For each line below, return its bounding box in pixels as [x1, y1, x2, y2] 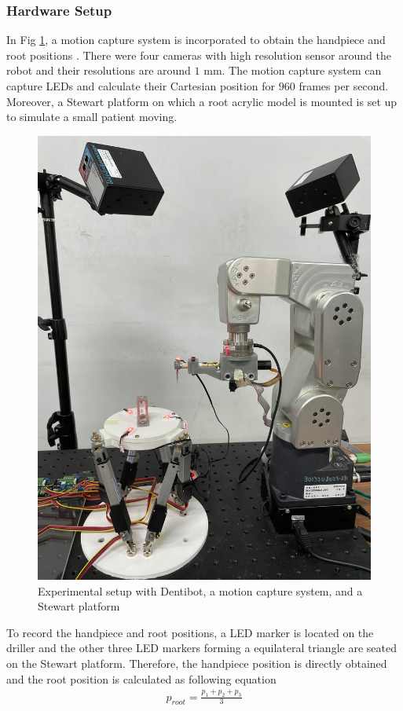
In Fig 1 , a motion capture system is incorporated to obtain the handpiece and [6, 31, 386, 48]
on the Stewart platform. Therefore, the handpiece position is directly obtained [6, 655, 387, 672]
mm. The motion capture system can [203, 62, 382, 79]
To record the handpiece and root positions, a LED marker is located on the [6, 624, 374, 640]
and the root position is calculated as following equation [6, 670, 277, 687]
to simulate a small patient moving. [6, 108, 178, 125]
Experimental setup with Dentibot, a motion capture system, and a [38, 582, 363, 599]
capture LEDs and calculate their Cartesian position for [6, 78, 276, 93]
